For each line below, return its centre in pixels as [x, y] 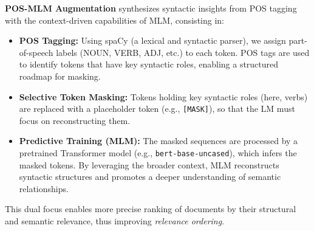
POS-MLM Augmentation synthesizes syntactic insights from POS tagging [151, 8]
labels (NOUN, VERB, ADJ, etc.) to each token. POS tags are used [183, 52]
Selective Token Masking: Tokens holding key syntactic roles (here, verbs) [163, 96]
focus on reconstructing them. [75, 120]
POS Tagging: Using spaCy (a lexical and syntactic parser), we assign [152, 40]
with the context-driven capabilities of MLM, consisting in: [114, 20]
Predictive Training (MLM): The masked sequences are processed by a [159, 141]
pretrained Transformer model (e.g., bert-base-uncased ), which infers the [158, 153]
